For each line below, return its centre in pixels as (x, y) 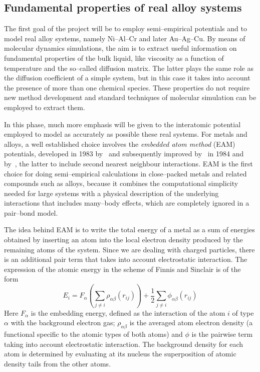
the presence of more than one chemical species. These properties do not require (127, 87)
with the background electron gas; (63, 322)
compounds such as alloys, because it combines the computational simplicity (121, 183)
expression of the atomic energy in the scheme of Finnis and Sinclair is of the (122, 269)
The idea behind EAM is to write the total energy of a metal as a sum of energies (129, 229)
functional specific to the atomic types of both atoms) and (93, 334)
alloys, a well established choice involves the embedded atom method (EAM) (120, 144)
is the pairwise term (222, 334)
